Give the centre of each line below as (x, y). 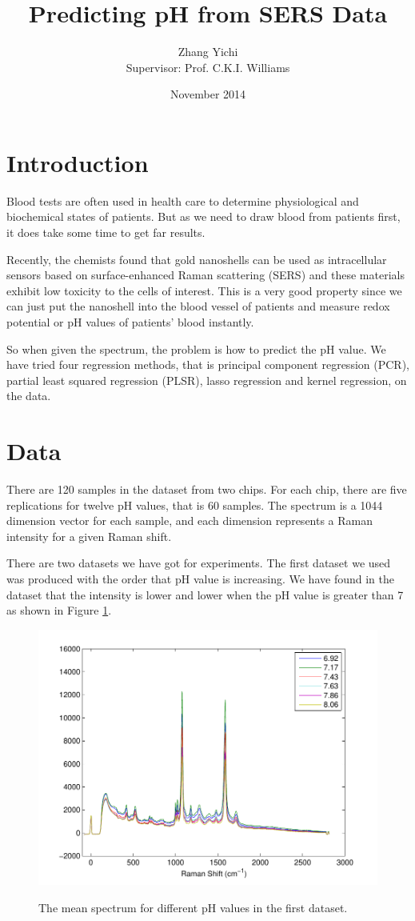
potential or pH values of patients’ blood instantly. (130, 322)
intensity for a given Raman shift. (89, 536)
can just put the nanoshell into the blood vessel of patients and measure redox (198, 306)
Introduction (78, 162)
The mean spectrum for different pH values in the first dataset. (193, 907)
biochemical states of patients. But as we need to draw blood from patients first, (204, 216)
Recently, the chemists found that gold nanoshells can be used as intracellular (197, 259)
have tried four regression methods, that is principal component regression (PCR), (208, 364)
